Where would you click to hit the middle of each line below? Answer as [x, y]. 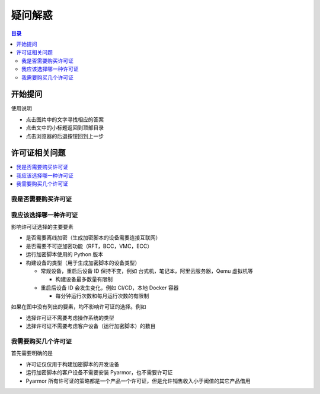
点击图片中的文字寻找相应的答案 [65, 119]
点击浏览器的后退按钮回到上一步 [65, 136]
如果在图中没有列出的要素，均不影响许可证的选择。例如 [79, 307]
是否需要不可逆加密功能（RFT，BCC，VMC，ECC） [89, 246]
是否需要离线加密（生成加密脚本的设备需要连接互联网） [93, 238]
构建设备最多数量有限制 [84, 279]
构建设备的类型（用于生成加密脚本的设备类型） [83, 263]
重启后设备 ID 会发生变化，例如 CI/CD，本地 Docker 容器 [110, 288]
